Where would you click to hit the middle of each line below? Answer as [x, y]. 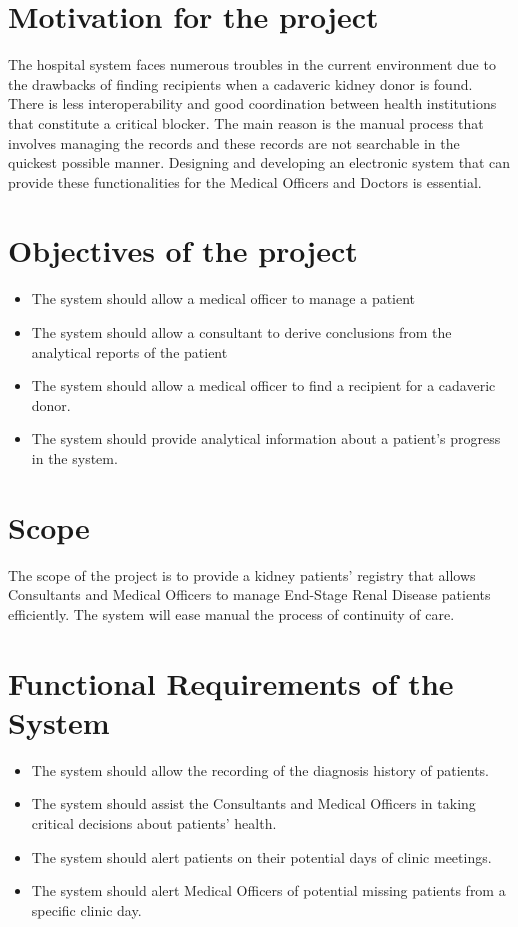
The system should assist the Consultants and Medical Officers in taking [253, 803]
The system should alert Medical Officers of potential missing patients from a [268, 890]
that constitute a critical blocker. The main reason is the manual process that [246, 122]
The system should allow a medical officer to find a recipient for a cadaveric [263, 385]
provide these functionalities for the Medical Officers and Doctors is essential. [245, 181]
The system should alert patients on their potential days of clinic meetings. [261, 856]
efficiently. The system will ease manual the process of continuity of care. [231, 613]
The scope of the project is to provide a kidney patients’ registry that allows [242, 574]
